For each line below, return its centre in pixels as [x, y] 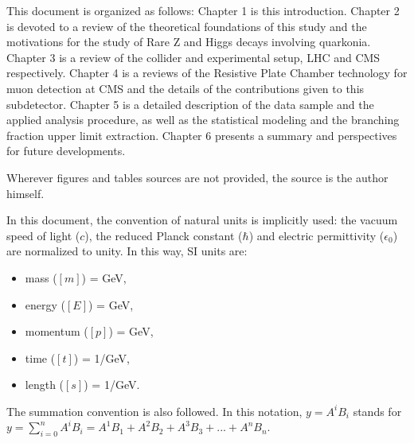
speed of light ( [43, 235]
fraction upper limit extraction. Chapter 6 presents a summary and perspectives [202, 135]
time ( [40, 358]
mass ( [41, 277]
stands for [377, 411]
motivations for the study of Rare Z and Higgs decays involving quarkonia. [189, 42]
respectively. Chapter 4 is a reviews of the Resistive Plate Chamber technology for [207, 73]
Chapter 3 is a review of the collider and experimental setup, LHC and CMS [193, 57]
